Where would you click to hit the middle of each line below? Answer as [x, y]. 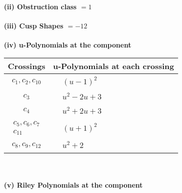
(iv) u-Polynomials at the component [68, 45]
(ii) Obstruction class [40, 6]
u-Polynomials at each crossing [114, 66]
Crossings [27, 66]
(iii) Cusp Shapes [34, 26]
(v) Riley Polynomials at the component [73, 184]
